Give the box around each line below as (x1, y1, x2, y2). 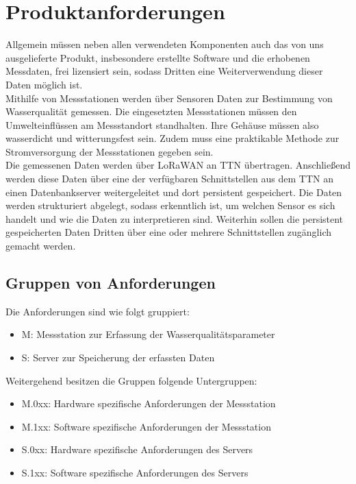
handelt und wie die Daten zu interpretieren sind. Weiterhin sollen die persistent (5, 211, 344, 226)
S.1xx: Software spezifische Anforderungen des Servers (21, 465, 249, 479)
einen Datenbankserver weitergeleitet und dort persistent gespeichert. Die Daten (5, 184, 342, 199)
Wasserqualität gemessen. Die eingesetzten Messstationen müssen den (5, 104, 297, 119)
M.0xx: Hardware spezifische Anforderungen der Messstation (21, 396, 276, 411)
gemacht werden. (5, 239, 76, 253)
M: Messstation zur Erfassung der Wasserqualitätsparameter (21, 327, 275, 341)
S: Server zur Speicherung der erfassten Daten (21, 350, 215, 365)
